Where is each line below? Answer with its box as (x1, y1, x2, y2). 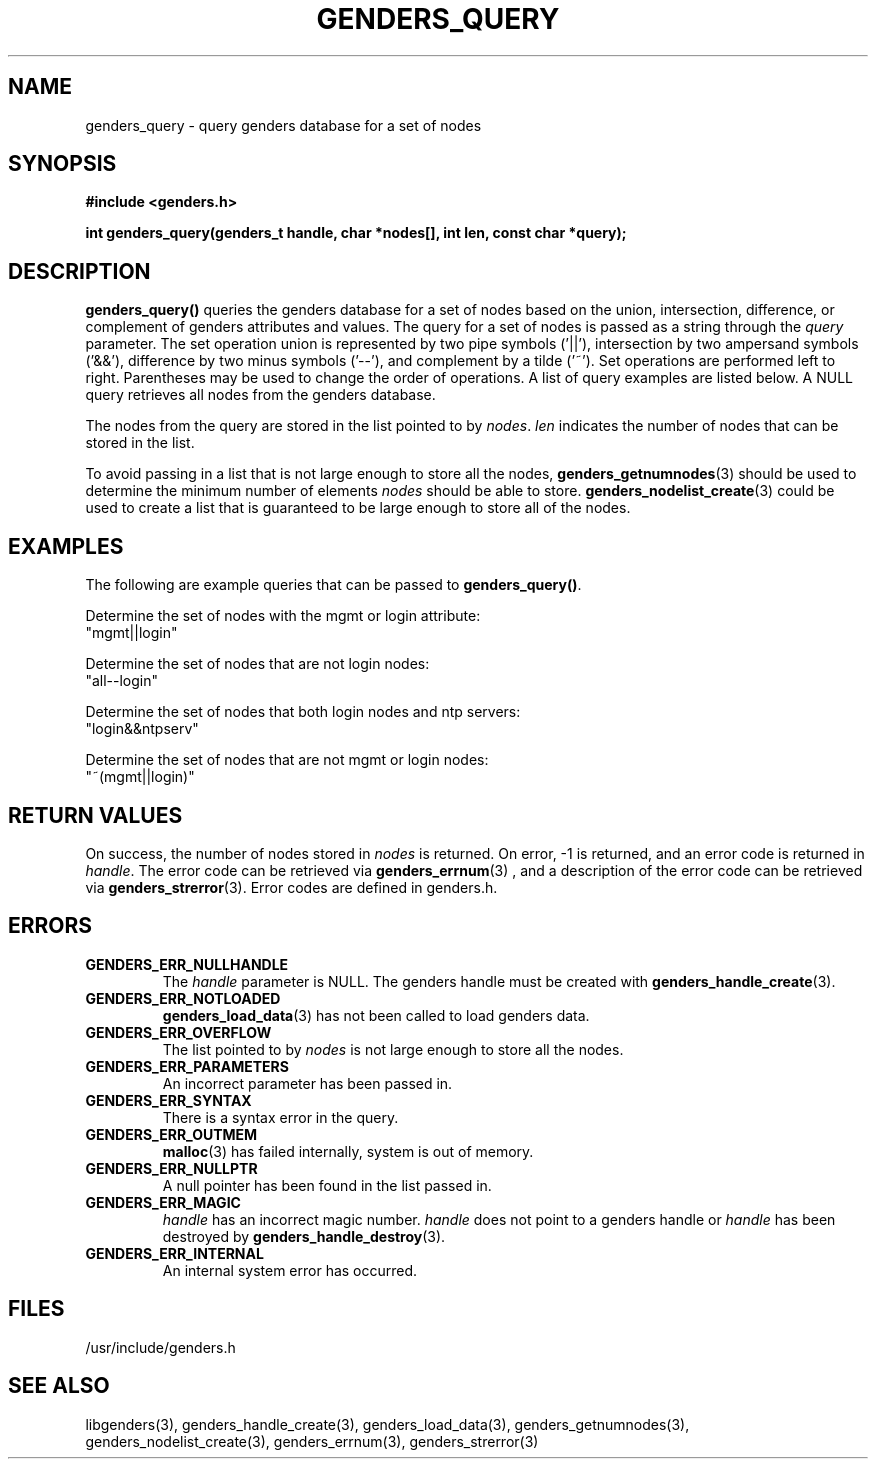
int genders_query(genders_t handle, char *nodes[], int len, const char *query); (85, 224, 627, 242)
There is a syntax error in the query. (162, 1108, 399, 1126)
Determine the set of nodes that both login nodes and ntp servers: (85, 703, 521, 721)
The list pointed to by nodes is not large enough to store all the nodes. (162, 1040, 624, 1058)
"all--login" (85, 672, 158, 690)
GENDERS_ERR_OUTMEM (85, 1125, 258, 1143)
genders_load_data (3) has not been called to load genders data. (162, 1006, 590, 1024)
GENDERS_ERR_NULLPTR (85, 1159, 258, 1177)
